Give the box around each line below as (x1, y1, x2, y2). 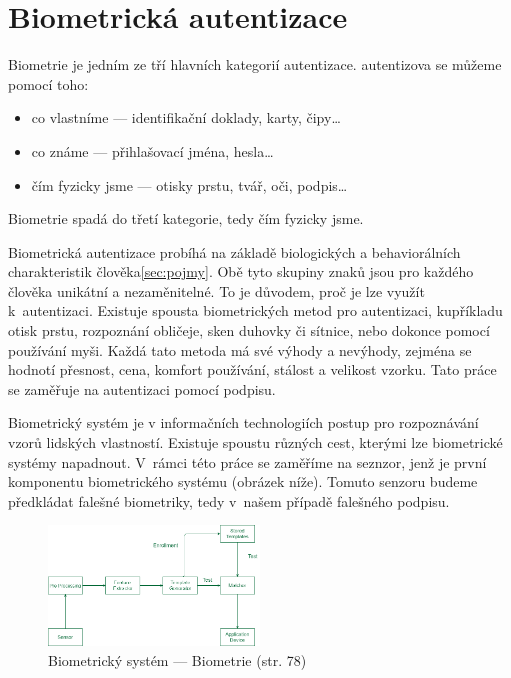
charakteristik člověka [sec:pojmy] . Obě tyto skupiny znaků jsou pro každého (8, 261, 474, 282)
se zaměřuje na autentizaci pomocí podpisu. (8, 378, 276, 399)
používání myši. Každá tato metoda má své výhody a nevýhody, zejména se (8, 339, 472, 360)
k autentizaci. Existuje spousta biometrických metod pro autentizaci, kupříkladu (8, 300, 503, 321)
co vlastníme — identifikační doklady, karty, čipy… (31, 107, 341, 128)
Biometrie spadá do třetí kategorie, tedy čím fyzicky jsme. (8, 208, 364, 229)
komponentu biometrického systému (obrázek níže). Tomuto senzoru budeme (8, 471, 478, 492)
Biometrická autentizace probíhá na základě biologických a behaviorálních (8, 241, 461, 262)
